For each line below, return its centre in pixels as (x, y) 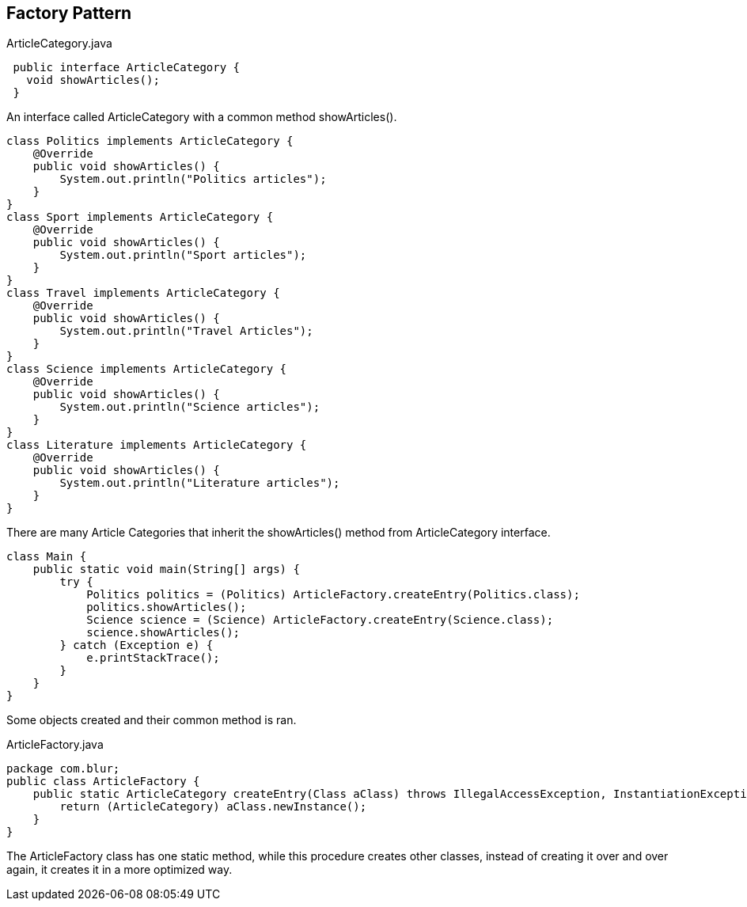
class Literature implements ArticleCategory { (157, 445)
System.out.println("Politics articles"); (193, 179)
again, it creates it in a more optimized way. (119, 870)
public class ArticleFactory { (103, 782)
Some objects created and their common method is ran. (152, 720)
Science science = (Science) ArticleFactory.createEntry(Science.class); (320, 620)
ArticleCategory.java (59, 44)
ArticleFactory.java (55, 745)
